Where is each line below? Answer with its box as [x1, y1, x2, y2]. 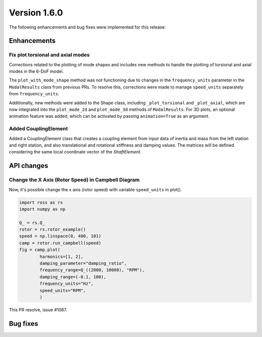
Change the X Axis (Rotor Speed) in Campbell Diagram [9, 177, 140, 184]
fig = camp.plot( [19, 247, 61, 253]
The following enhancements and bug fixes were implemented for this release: [9, 24, 166, 30]
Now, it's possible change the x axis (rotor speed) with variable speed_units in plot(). [9, 186, 182, 192]
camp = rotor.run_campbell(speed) [19, 240, 101, 245]
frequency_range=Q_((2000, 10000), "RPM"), [39, 267, 145, 273]
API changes [9, 162, 49, 170]
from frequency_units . [9, 91, 60, 97]
